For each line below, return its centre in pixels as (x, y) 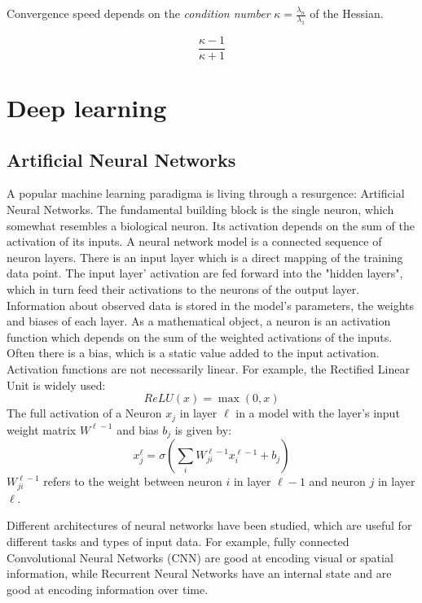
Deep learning (87, 108)
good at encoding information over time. (108, 589)
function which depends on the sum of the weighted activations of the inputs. (200, 336)
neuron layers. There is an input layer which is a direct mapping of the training (205, 257)
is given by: (203, 429)
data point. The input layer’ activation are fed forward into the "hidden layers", (205, 273)
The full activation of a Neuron (84, 413)
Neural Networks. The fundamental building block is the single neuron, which (200, 210)
